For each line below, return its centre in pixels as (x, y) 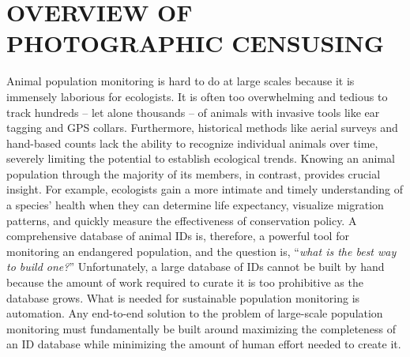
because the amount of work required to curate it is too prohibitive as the (185, 282)
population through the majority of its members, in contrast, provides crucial (194, 173)
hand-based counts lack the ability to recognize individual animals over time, (192, 143)
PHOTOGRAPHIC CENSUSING (196, 43)
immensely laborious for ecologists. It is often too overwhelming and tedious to (197, 96)
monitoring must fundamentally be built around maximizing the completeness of (201, 328)
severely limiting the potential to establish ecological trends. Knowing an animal (201, 158)
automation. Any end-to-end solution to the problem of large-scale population (195, 313)
